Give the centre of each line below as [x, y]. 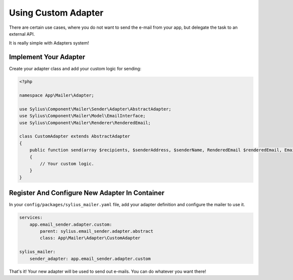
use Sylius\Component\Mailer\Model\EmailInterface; [83, 116]
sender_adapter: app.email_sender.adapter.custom [90, 258]
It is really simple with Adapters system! [49, 43]
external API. [22, 34]
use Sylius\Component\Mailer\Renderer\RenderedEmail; [85, 123]
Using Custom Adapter [56, 13]
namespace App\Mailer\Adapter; [57, 95]
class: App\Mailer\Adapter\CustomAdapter [90, 238]
